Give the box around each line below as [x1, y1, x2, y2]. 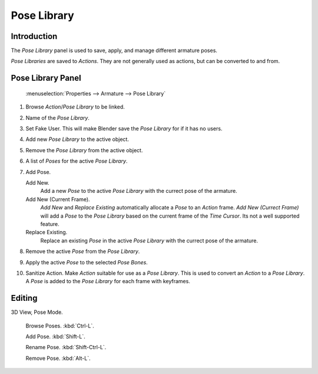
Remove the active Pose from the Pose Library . [25, 248, 140, 255]
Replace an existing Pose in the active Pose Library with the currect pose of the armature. [40, 237, 259, 244]
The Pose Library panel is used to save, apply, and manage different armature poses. [11, 47, 218, 54]
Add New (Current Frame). [25, 195, 91, 203]
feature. [40, 220, 60, 227]
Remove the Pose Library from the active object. [25, 146, 143, 153]
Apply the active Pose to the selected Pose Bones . [25, 258, 148, 265]
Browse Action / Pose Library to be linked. [25, 103, 125, 110]
